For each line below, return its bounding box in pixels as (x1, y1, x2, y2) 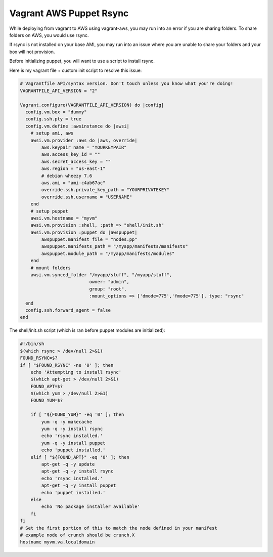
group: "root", (89, 286, 127, 292)
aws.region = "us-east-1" (41, 166, 106, 172)
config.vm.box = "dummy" (25, 109, 87, 115)
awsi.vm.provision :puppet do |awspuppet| (30, 229, 138, 235)
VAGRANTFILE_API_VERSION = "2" (20, 88, 98, 94)
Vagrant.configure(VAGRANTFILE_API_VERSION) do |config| (20, 102, 164, 108)
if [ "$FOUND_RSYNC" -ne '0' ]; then (20, 362, 114, 368)
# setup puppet (30, 208, 68, 214)
